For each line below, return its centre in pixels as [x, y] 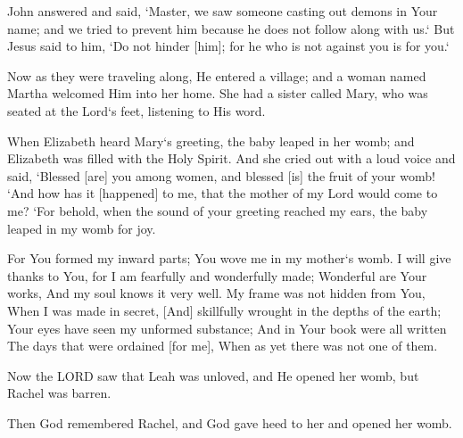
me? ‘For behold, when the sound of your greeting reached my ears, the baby [218, 210]
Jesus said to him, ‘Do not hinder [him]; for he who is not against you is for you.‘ [228, 46]
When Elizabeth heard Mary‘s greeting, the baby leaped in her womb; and [211, 140]
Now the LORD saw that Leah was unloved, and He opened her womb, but [213, 375]
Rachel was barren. [59, 393]
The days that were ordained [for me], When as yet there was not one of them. [223, 346]
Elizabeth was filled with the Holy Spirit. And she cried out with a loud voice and [231, 158]
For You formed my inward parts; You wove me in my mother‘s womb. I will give [229, 258]
